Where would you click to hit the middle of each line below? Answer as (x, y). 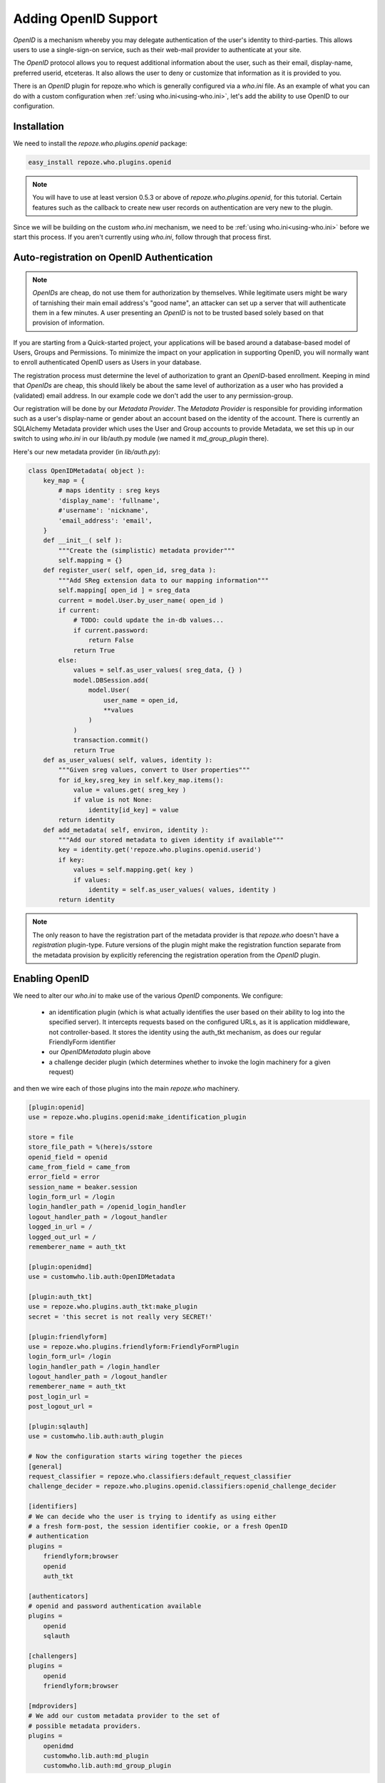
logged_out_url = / (62, 1237)
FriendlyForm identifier (82, 1042)
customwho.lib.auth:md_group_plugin (107, 1766)
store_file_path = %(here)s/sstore (90, 1147)
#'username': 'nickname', (103, 511)
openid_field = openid (68, 1157)
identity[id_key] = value (133, 810)
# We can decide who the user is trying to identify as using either (152, 1516)
